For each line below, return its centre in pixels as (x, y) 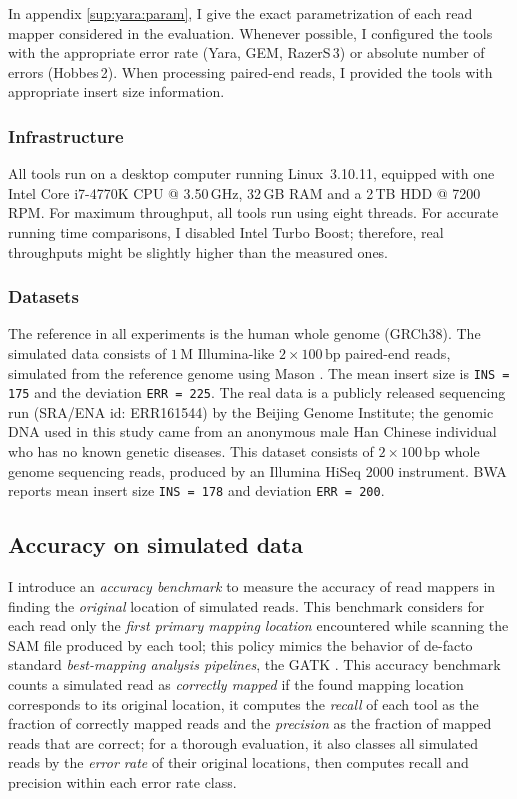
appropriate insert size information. (116, 91)
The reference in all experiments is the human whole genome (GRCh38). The (244, 333)
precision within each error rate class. (122, 782)
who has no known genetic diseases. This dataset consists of (191, 451)
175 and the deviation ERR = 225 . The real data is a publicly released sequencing (257, 392)
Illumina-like (236, 352)
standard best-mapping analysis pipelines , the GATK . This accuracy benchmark (254, 664)
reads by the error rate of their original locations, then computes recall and (238, 762)
